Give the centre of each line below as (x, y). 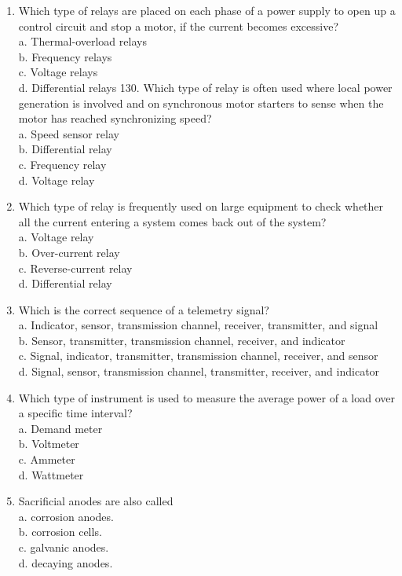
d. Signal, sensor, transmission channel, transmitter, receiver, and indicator (199, 371)
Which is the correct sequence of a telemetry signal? (144, 309)
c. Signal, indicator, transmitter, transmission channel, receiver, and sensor (198, 356)
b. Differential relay (65, 149)
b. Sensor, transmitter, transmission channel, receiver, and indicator (182, 340)
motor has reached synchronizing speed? (115, 118)
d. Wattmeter (51, 474)
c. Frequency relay (62, 164)
